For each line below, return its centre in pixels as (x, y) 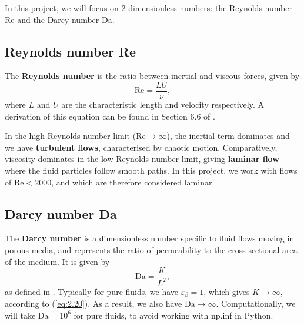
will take (20, 315)
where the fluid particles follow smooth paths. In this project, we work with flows (151, 170)
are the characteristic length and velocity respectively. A (163, 105)
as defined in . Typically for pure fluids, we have (92, 291)
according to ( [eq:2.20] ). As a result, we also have (93, 304)
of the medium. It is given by (57, 261)
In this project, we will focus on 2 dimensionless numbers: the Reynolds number (148, 8)
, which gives (227, 291)
